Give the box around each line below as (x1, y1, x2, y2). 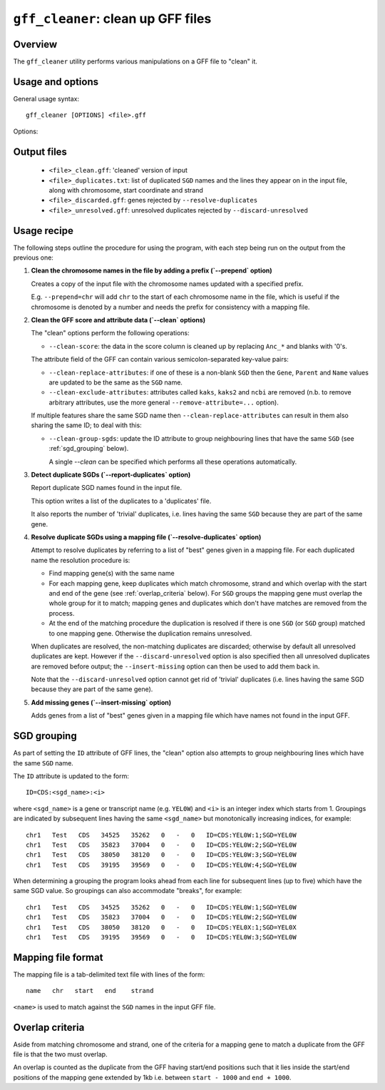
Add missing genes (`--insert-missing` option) (31, 698, 171, 706)
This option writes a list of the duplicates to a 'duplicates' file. (31, 496, 212, 505)
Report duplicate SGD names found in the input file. (31, 484, 183, 492)
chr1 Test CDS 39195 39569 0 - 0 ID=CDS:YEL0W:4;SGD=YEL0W (26, 860, 297, 869)
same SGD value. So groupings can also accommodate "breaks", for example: (13, 887, 242, 895)
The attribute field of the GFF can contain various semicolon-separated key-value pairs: (31, 355, 289, 364)
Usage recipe (13, 225, 74, 237)
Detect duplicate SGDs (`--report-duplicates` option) (31, 471, 191, 479)
